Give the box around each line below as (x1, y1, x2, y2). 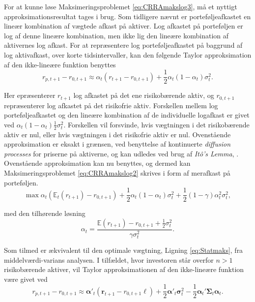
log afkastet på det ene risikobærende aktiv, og (73, 90, 214, 100)
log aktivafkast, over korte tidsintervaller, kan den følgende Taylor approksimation (4, 49, 252, 60)
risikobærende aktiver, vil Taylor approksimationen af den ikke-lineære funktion (4, 264, 244, 274)
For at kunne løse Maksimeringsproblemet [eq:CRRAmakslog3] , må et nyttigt (4, 1, 237, 11)
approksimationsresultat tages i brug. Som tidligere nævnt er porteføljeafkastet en (4, 11, 251, 21)
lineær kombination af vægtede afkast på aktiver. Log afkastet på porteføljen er (4, 21, 243, 31)
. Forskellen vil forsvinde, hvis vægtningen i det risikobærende (63, 119, 250, 129)
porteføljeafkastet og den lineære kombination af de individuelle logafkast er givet (4, 110, 250, 120)
